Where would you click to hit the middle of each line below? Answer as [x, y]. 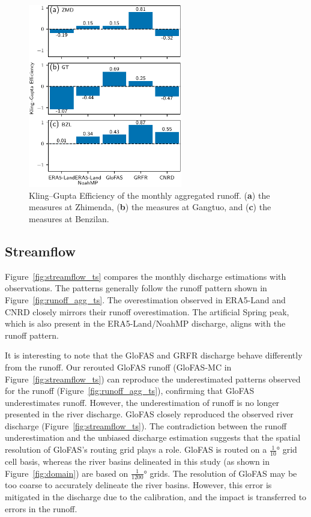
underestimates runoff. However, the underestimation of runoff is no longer [142, 402]
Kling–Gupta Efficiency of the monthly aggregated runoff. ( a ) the [149, 195]
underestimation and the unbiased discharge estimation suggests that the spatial [153, 437]
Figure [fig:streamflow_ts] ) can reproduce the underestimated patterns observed [153, 379]
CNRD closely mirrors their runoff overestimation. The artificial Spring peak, [147, 311]
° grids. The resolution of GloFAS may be [220, 473]
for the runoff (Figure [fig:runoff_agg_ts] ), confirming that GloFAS [130, 391]
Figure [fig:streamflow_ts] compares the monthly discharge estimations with [146, 276]
